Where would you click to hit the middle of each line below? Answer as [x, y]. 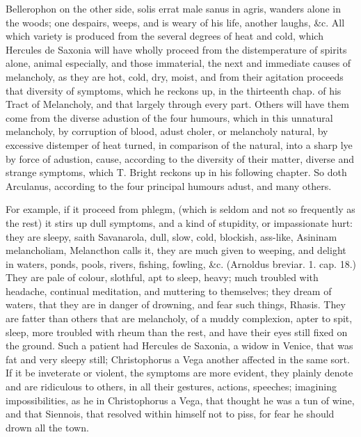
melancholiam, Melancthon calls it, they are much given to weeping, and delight [176, 250]
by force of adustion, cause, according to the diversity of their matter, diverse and [180, 158]
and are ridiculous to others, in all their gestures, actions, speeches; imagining [171, 387]
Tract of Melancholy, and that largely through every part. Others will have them [177, 104]
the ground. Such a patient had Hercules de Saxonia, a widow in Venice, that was [179, 345]
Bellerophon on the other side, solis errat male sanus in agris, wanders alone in [174, 8]
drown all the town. [47, 427]
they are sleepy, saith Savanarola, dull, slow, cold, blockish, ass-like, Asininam [171, 236]
